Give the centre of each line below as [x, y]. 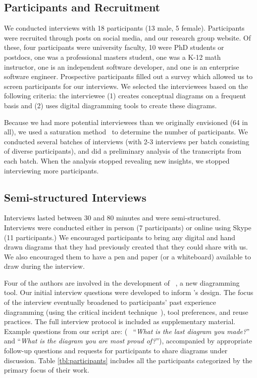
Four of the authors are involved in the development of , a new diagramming [122, 282]
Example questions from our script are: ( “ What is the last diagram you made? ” [127, 331]
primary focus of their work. [47, 370]
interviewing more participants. [51, 170]
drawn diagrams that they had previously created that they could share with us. [126, 247]
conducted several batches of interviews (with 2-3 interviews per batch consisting [127, 141]
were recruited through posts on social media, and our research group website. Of [128, 37]
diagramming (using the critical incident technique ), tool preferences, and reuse [126, 312]
